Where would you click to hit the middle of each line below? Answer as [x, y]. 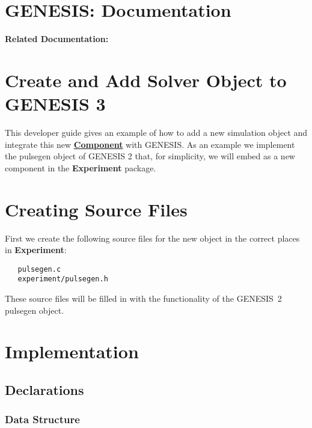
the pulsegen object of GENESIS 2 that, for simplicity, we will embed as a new [150, 156]
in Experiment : [36, 250]
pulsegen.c [39, 269]
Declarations [44, 389]
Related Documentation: [57, 39]
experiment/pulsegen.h [63, 279]
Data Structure [42, 419]
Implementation [72, 351]
